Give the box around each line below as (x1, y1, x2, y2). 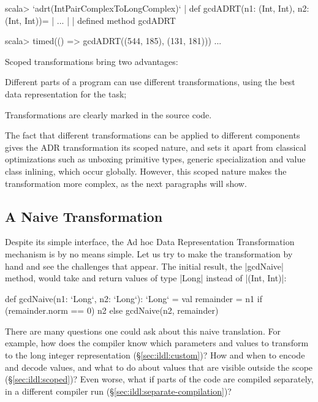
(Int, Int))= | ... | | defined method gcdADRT (5, 13, 176, 26)
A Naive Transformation (5, 207, 163, 226)
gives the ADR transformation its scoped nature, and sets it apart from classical (5, 140, 306, 153)
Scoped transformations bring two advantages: (5, 55, 178, 67)
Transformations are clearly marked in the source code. (5, 108, 212, 121)
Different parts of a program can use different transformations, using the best (5, 75, 295, 88)
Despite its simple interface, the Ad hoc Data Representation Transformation (5, 235, 295, 248)
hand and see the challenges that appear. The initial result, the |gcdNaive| (5, 259, 284, 272)
